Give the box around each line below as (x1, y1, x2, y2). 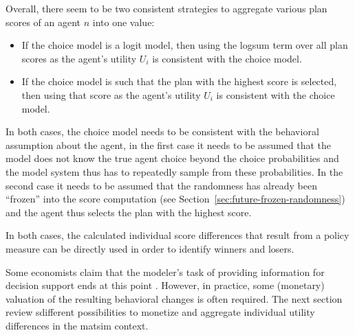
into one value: (92, 14, 155, 29)
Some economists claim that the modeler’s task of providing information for (6, 264, 325, 279)
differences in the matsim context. (6, 318, 149, 332)
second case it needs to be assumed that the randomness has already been (6, 178, 317, 192)
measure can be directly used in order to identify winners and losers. (6, 241, 294, 255)
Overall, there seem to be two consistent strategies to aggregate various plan (6, 1, 327, 15)
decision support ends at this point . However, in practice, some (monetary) (6, 278, 325, 292)
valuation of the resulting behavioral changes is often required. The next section (6, 291, 343, 305)
